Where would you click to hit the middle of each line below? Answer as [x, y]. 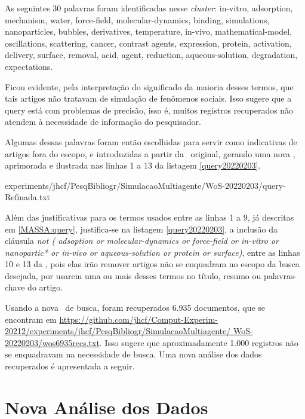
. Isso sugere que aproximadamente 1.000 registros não [199, 342]
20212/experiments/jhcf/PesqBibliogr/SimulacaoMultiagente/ [118, 331]
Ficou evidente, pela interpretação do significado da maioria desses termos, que [149, 86]
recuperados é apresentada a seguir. [70, 366]
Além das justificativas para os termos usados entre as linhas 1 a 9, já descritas [150, 217]
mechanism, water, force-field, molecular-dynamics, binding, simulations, [137, 19]
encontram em [31, 319]
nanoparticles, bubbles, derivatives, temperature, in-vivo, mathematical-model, [149, 31]
